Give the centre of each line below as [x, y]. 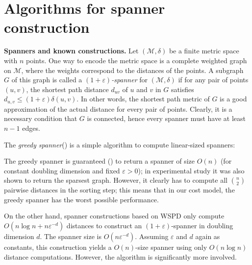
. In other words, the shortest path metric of [143, 99]
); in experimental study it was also [191, 170]
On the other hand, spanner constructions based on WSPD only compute [114, 216]
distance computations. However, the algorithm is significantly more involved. [120, 256]
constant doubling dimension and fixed [62, 170]
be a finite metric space [204, 51]
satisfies [182, 89]
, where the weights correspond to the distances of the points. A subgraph [132, 70]
